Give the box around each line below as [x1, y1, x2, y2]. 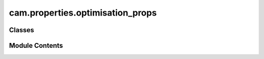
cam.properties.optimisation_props [9, 7, 157, 18]
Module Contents [9, 41, 63, 50]
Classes [9, 26, 34, 34]
